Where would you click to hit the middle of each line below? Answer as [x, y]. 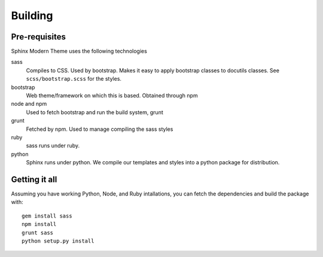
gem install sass [47, 216]
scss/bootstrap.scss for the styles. [74, 79]
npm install [39, 224]
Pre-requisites [38, 37]
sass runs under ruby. [53, 146]
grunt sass [38, 232]
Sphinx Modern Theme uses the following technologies [79, 51]
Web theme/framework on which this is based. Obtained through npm [112, 96]
